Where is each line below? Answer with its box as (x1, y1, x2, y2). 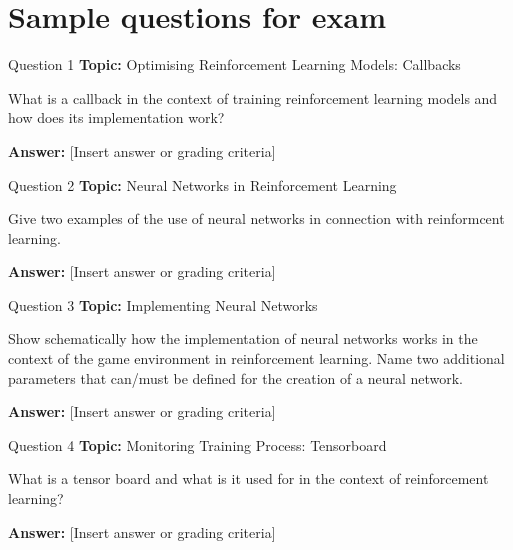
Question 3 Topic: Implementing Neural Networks (8, 294, 318, 315)
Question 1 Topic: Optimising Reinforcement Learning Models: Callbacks (8, 54, 461, 75)
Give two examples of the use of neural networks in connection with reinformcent (8, 208, 505, 229)
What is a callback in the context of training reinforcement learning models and (8, 87, 498, 108)
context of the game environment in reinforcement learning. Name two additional (8, 348, 505, 369)
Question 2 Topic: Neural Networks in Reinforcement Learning (8, 174, 397, 195)
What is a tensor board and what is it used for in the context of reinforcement (8, 468, 489, 489)
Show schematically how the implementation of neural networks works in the (8, 328, 478, 349)
